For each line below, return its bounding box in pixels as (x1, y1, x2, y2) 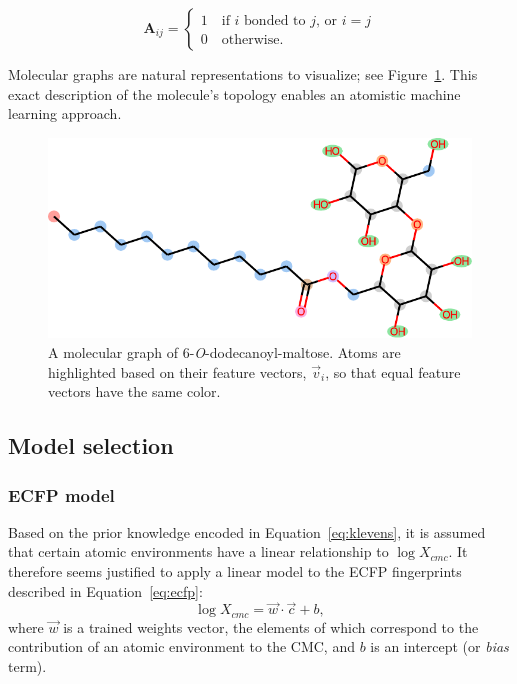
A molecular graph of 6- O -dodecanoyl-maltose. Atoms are (48, 342, 401, 363)
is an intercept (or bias (370, 636, 509, 657)
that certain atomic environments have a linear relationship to (8, 541, 389, 562)
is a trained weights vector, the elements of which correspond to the (63, 616, 479, 637)
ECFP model (8, 482, 115, 507)
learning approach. (8, 103, 122, 124)
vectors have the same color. (48, 381, 221, 402)
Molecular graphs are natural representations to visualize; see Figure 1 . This (8, 64, 478, 84)
